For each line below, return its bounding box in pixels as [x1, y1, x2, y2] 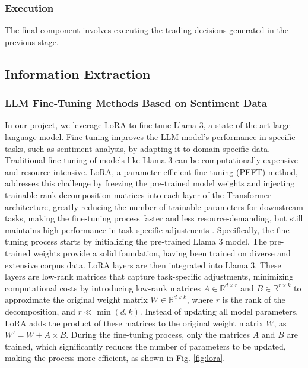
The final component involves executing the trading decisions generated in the [5, 24, 288, 36]
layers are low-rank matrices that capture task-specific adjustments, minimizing [5, 270, 294, 283]
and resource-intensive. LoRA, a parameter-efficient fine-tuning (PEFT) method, [5, 165, 299, 177]
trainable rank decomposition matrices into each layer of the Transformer [5, 188, 271, 201]
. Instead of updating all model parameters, [139, 304, 299, 317]
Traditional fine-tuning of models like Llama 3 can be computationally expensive [5, 154, 298, 166]
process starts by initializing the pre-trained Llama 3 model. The [31, 235, 267, 248]
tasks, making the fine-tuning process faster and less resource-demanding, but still [5, 212, 303, 224]
